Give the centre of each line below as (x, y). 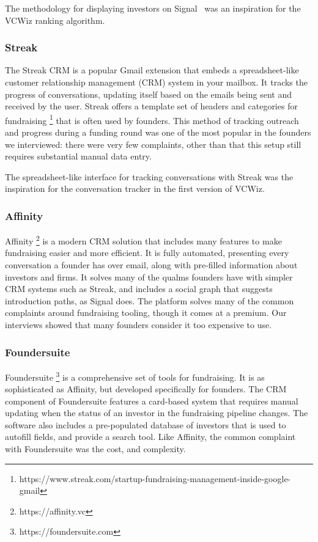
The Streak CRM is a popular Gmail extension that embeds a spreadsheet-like (152, 70)
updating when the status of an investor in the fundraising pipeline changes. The (157, 413)
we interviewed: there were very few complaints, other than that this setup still (153, 144)
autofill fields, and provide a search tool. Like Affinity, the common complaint (150, 437)
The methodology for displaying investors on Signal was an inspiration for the (153, 8)
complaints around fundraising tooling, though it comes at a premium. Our (146, 313)
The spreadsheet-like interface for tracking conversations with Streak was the (149, 176)
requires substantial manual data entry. (78, 156)
